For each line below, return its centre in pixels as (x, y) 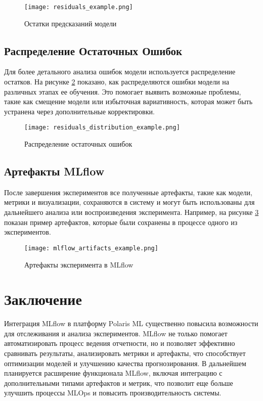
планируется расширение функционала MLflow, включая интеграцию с (113, 373)
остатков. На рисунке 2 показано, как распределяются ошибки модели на (117, 82)
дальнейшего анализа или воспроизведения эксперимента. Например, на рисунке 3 (131, 212)
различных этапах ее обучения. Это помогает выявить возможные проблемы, (123, 91)
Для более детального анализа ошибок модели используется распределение (120, 72)
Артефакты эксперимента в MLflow (79, 264)
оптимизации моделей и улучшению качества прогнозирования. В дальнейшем (125, 363)
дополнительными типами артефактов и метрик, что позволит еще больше (119, 383)
